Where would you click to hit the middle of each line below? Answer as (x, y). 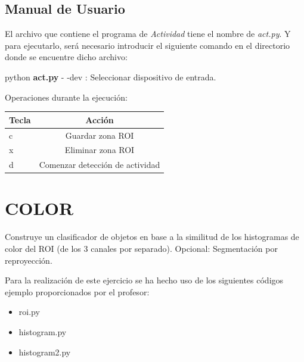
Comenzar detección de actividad (100, 165)
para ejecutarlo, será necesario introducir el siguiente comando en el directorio (148, 45)
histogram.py (43, 331)
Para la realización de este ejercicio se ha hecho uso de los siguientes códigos (144, 280)
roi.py (29, 312)
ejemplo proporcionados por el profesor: (77, 291)
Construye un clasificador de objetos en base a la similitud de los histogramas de (152, 237)
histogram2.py (45, 352)
